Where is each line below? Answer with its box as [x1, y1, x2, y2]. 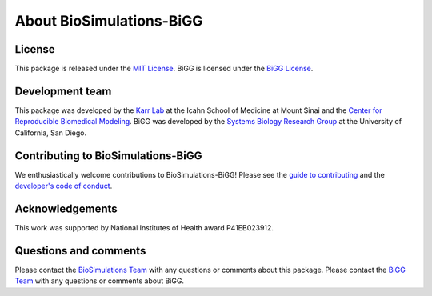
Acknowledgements [14, 202, 118, 215]
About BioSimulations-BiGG [14, 12, 203, 30]
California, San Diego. [14, 128, 87, 138]
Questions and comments [14, 244, 146, 258]
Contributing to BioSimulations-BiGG [14, 149, 202, 162]
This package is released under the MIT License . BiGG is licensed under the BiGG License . [14, 64, 314, 74]
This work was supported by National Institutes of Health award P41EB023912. [14, 222, 274, 232]
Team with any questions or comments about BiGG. [14, 276, 184, 286]
